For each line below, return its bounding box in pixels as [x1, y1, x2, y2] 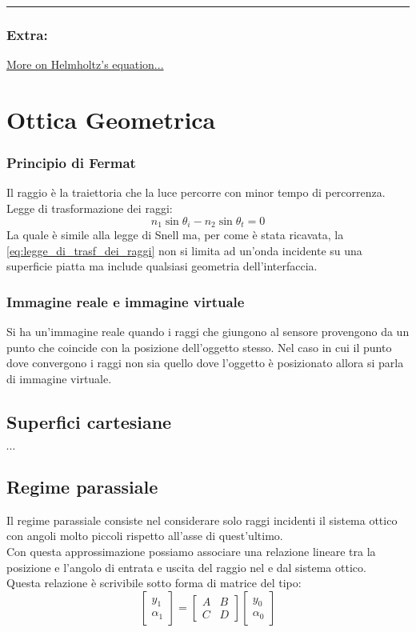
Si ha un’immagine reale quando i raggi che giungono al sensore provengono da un [6, 323, 410, 340]
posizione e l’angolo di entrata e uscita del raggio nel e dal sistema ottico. [6, 558, 366, 575]
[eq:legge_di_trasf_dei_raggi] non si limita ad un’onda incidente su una [6, 242, 362, 258]
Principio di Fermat [6, 153, 136, 173]
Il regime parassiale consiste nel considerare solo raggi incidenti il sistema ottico [6, 511, 398, 528]
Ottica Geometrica [6, 103, 216, 135]
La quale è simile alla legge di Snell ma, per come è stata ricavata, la [6, 226, 344, 243]
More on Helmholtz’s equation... [6, 56, 164, 73]
